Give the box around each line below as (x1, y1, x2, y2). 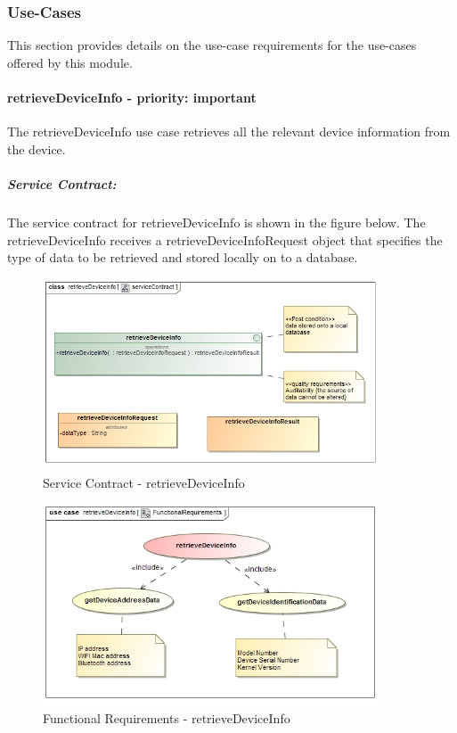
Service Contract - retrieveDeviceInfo (43, 473, 245, 491)
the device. (7, 139, 66, 158)
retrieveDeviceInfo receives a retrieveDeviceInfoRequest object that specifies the (7, 230, 443, 249)
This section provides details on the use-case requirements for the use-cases (7, 36, 417, 54)
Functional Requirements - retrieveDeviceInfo (43, 709, 290, 728)
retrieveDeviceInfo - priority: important (7, 88, 257, 106)
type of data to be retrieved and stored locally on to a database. (7, 248, 358, 267)
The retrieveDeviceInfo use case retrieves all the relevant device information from (7, 122, 451, 141)
